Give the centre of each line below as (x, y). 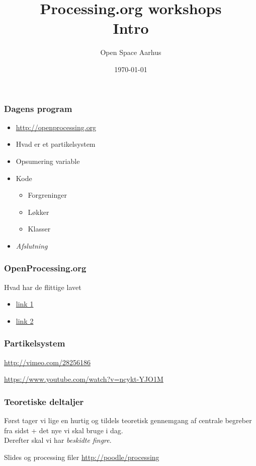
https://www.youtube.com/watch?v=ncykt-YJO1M (84, 379)
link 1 (25, 304)
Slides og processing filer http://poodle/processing (82, 457)
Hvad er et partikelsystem (56, 144)
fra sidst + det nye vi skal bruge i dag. (64, 430)
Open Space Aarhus (131, 52)
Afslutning (32, 245)
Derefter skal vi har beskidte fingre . (58, 440)
